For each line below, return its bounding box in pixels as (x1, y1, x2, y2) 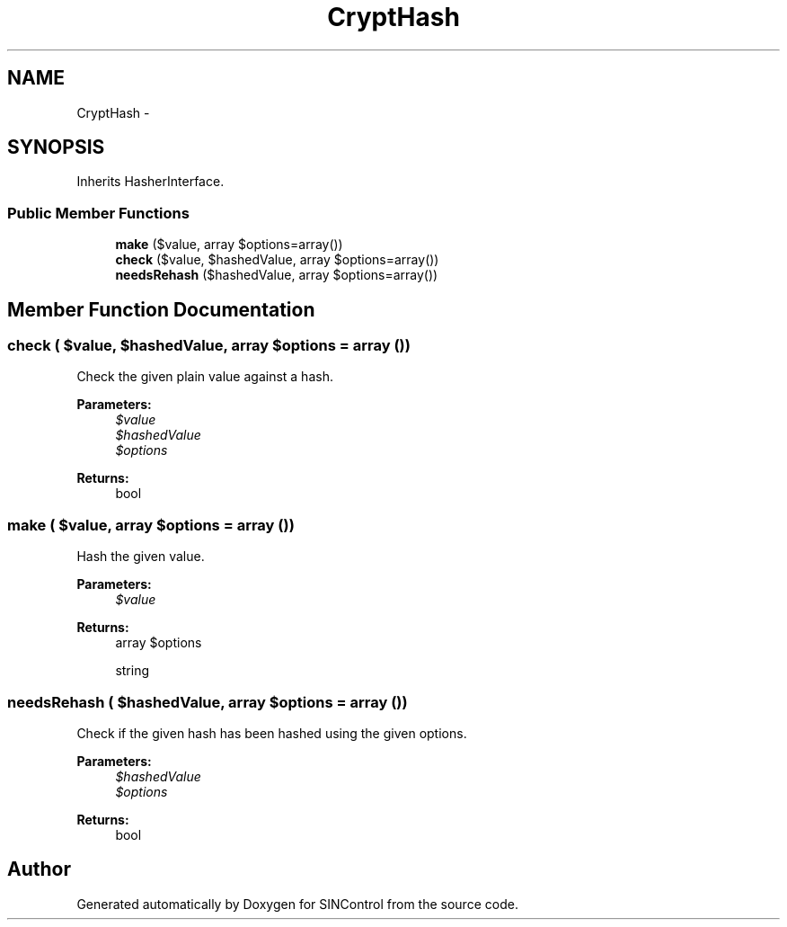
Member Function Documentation (7, 298, 315, 321)
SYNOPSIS (7, 136, 105, 159)
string (115, 663, 150, 679)
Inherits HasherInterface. (76, 174, 225, 190)
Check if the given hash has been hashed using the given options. (76, 725, 467, 741)
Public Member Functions (7, 203, 190, 222)
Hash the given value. (76, 548, 205, 565)
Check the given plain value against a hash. (76, 369, 333, 385)
